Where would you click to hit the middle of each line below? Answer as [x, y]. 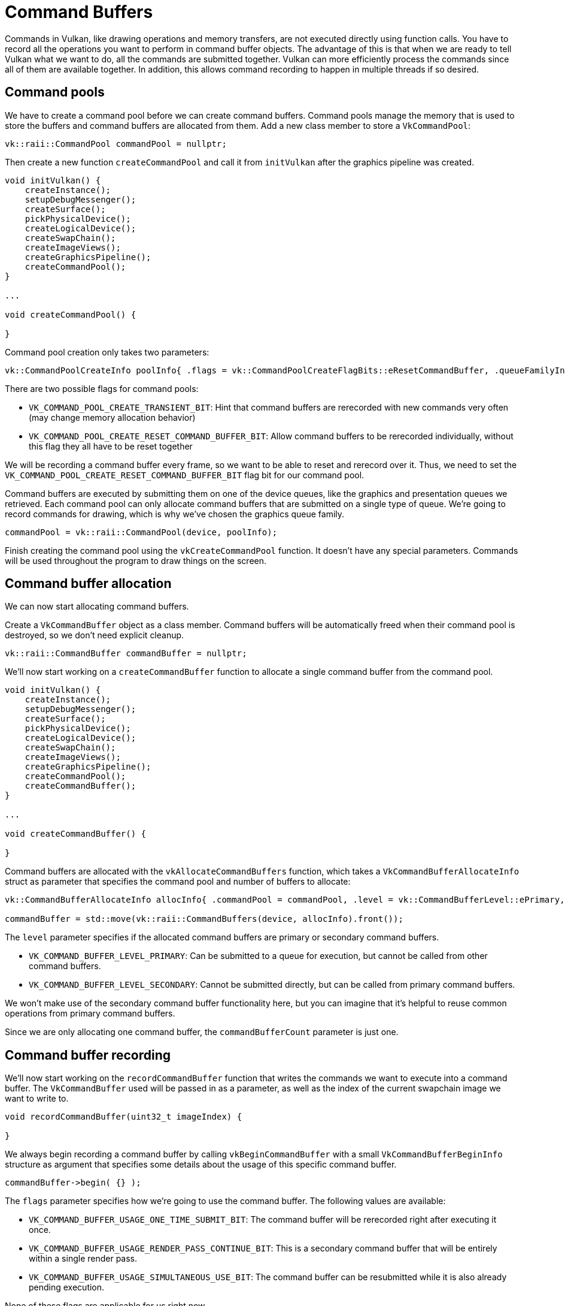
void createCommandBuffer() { [76, 834]
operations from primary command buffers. [90, 1014]
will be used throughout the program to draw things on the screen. [136, 560]
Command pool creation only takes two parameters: [107, 352]
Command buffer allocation [88, 584]
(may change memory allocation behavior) [112, 417]
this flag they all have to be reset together [111, 446]
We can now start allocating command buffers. [97, 607]
